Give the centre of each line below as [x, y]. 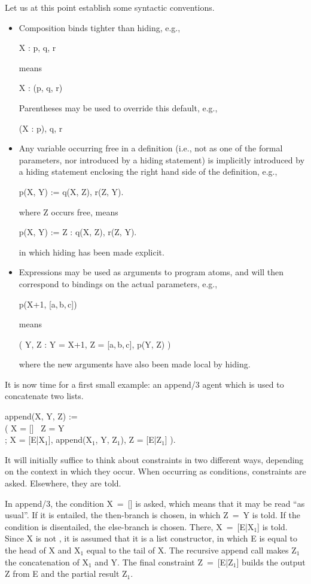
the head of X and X [43, 550]
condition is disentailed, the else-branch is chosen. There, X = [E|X [129, 526]
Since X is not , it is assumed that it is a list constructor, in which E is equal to [151, 538]
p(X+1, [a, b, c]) [48, 304]
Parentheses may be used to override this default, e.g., [118, 107]
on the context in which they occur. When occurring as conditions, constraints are [155, 471]
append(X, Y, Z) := [41, 416]
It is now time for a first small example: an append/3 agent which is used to [144, 384]
